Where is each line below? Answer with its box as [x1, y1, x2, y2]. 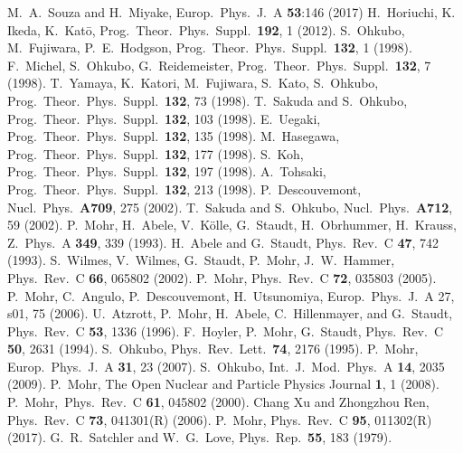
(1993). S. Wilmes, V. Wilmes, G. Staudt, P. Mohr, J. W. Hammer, [7, 250, 395, 269]
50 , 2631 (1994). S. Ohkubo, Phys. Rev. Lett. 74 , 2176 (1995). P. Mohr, [7, 339, 419, 358]
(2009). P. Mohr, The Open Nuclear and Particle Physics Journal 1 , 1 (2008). [7, 374, 439, 393]
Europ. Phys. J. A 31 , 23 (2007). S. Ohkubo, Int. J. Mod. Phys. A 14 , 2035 [7, 356, 445, 375]
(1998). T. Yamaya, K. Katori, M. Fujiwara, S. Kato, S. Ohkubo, [7, 73, 379, 92]
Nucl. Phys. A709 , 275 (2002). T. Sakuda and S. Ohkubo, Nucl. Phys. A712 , [7, 197, 453, 216]
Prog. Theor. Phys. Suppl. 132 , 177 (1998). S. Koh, [7, 144, 304, 163]
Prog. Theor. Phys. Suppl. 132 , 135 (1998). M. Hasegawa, [7, 127, 340, 146]
